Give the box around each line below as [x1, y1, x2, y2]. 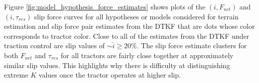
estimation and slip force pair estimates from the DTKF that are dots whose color [4, 21, 255, 31]
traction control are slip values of [4, 40, 105, 51]
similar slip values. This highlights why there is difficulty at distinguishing [4, 60, 230, 70]
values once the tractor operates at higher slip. [38, 70, 181, 80]
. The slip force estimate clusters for [136, 40, 247, 51]
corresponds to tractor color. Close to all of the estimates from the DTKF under [4, 30, 250, 41]
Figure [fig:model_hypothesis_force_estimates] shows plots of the [4, 1, 206, 11]
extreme [4, 70, 28, 80]
